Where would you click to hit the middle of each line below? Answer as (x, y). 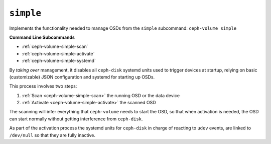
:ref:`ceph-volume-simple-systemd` (59, 61)
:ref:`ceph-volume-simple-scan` (55, 47)
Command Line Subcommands (42, 37)
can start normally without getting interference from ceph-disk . (76, 119)
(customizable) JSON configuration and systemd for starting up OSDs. (82, 77)
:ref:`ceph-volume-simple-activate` (58, 53)
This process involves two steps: (43, 86)
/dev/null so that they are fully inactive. (52, 135)
